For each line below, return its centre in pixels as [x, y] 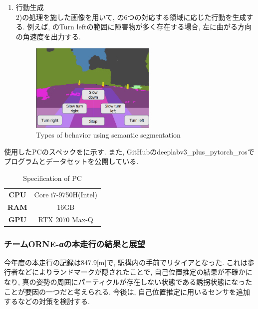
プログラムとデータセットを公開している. [71, 161]
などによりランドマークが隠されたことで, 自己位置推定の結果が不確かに [135, 272]
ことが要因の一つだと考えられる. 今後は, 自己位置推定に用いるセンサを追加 [127, 291]
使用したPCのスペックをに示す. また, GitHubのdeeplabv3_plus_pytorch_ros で [129, 151]
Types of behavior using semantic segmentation [108, 135]
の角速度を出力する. [48, 36]
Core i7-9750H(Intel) [66, 194]
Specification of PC [52, 178]
